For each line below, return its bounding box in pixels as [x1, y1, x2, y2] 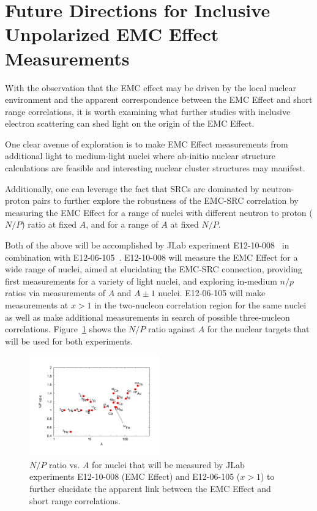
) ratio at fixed [21, 218, 77, 231]
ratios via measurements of [5, 286, 106, 299]
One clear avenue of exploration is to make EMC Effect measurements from [5, 137, 288, 150]
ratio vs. [48, 458, 80, 471]
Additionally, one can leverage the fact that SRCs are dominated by [5, 182, 259, 195]
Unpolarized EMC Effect [5, 21, 219, 47]
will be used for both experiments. [5, 334, 133, 347]
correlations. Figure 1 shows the [5, 323, 126, 335]
